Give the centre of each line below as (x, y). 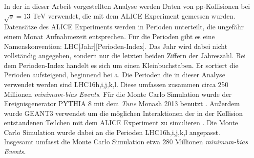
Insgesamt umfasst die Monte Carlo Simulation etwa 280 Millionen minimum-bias (126, 142)
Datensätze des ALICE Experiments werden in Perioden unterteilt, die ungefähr (124, 27)
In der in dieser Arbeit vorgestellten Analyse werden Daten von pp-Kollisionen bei (127, 6)
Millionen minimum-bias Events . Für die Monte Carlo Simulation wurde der (118, 94)
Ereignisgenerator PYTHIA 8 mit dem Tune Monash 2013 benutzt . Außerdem (122, 103)
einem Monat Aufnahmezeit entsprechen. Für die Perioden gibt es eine (109, 36)
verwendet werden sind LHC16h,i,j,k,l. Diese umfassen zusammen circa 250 (116, 84)
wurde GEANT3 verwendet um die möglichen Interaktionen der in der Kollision (124, 113)
